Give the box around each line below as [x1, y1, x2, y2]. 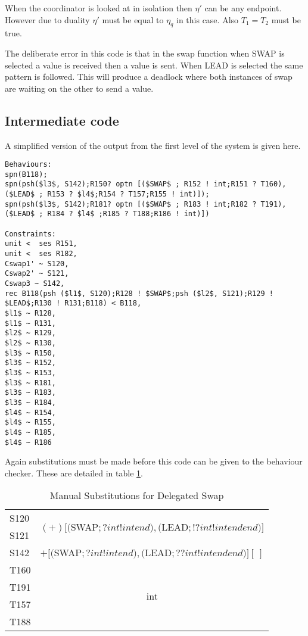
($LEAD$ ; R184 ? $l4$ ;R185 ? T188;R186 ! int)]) [5, 210, 210, 219]
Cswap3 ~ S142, [5, 279, 65, 288]
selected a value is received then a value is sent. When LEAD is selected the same [5, 58, 303, 71]
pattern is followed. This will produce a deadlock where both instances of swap [5, 70, 293, 83]
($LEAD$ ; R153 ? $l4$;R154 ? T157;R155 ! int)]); [5, 190, 210, 199]
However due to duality [5, 13, 90, 26]
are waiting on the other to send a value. [5, 82, 154, 94]
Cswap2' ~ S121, [5, 269, 69, 278]
